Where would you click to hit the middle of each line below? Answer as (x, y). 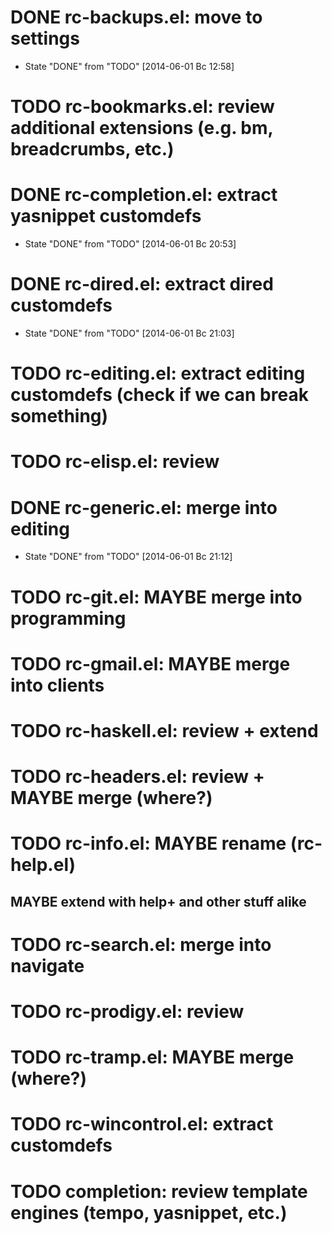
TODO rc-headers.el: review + (137, 777)
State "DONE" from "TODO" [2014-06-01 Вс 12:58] (129, 66)
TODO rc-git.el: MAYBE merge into (156, 597)
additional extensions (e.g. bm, (142, 128)
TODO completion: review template (159, 1191)
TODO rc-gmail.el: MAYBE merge (150, 663)
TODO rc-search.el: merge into (141, 944)
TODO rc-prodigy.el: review (127, 1012)
